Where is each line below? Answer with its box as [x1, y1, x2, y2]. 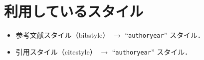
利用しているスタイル [4, 1, 144, 21]
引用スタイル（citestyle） [15, 46, 97, 57]
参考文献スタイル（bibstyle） [15, 30, 110, 40]
